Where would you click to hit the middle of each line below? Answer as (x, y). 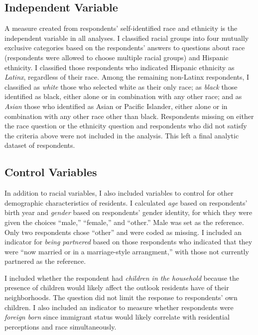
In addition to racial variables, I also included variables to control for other (119, 193)
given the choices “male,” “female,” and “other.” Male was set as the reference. (124, 222)
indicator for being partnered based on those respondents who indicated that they (129, 242)
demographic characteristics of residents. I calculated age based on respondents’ (126, 202)
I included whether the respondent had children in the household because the (122, 278)
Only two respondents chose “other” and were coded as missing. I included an (123, 232)
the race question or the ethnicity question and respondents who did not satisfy (126, 126)
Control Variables (51, 172)
